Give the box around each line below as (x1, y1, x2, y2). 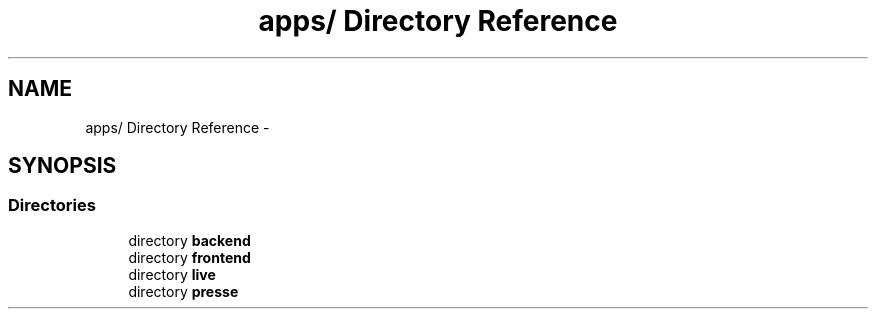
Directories (8, 195, 96, 216)
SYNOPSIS (8, 153, 117, 179)
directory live (128, 265, 216, 283)
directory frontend (128, 248, 251, 266)
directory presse (128, 282, 239, 300)
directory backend (128, 231, 251, 249)
